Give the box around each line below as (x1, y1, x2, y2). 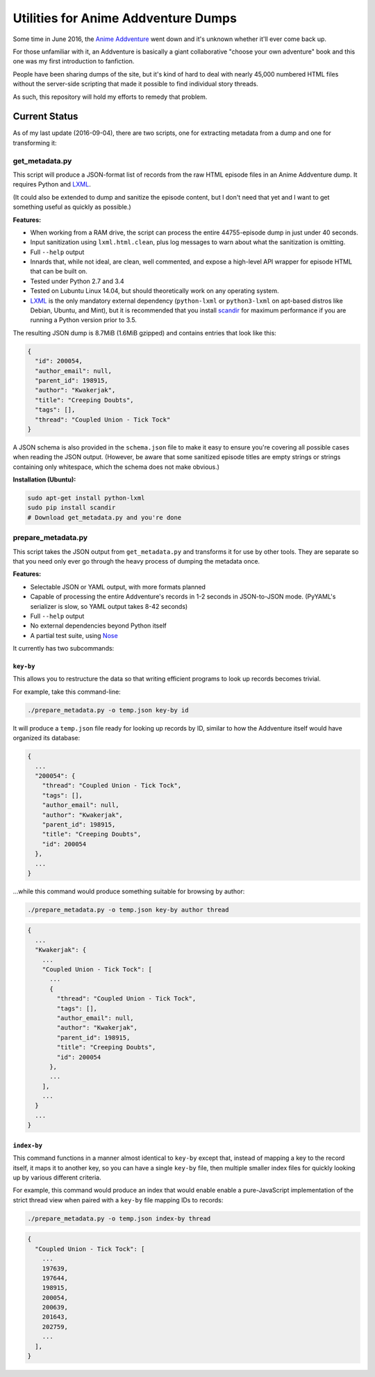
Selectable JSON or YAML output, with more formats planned (30, 582, 206, 591)
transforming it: (12, 138, 57, 147)
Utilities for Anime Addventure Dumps (12, 10, 237, 26)
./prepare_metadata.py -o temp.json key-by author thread (27, 905, 229, 914)
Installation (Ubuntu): (12, 475, 76, 484)
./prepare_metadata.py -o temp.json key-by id (27, 706, 189, 714)
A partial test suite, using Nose (30, 631, 118, 639)
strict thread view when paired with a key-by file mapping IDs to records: (12, 1195, 224, 1204)
